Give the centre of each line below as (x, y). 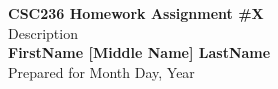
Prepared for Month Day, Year (101, 71)
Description (43, 32)
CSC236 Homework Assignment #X (136, 13)
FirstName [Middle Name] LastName (139, 52)
